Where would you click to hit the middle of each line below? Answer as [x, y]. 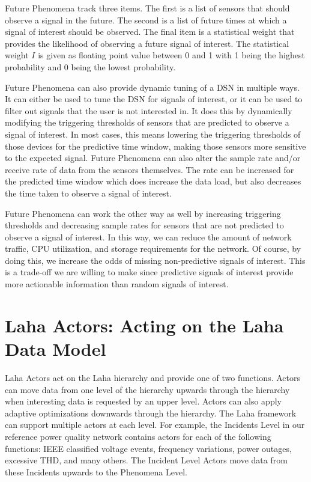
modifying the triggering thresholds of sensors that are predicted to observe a [147, 122]
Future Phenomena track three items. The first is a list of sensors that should [147, 8]
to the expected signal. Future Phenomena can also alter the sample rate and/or [153, 158]
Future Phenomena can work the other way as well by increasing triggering [143, 213]
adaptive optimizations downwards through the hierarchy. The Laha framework [151, 413]
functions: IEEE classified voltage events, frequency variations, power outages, [148, 448]
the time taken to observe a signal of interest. [88, 193]
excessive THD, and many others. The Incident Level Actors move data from [146, 460]
